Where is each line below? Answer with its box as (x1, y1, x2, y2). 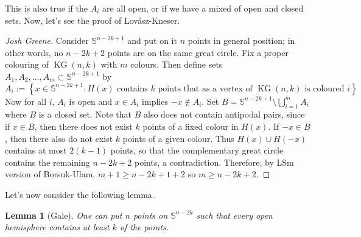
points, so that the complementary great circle (110, 144, 284, 157)
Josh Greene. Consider (5, 34, 89, 47)
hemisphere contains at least (5, 221, 110, 233)
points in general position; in (188, 34, 295, 47)
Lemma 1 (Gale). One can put (5, 208, 122, 221)
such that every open (196, 208, 273, 221)
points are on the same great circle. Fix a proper (107, 46, 289, 58)
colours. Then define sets (130, 58, 223, 71)
